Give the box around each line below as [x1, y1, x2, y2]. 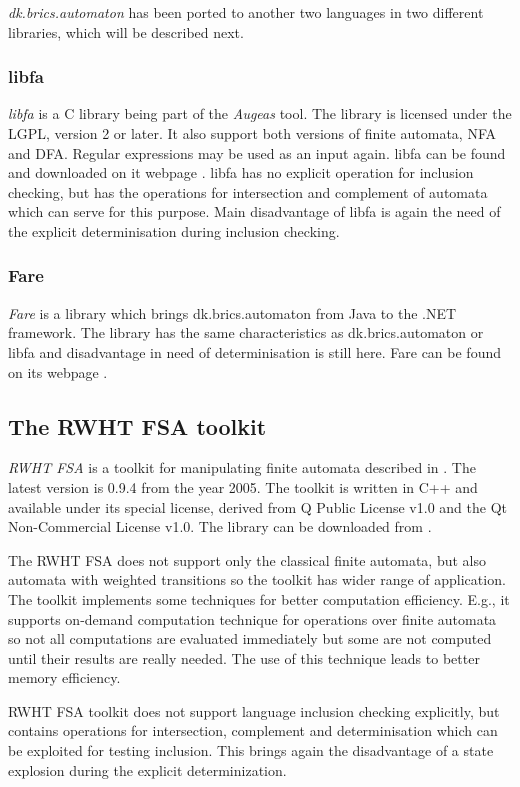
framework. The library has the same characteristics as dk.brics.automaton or [8, 322, 484, 343]
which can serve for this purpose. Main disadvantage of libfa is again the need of [8, 201, 501, 222]
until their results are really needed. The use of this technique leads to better [8, 647, 480, 668]
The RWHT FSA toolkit [8, 410, 267, 441]
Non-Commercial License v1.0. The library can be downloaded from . [8, 516, 432, 537]
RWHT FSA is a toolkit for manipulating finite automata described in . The [8, 457, 476, 478]
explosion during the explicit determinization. [8, 759, 287, 780]
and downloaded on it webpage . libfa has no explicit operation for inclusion [8, 162, 474, 183]
